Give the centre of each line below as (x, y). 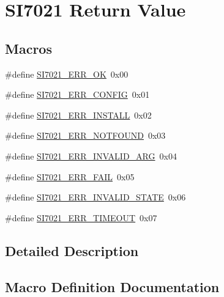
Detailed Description (72, 250)
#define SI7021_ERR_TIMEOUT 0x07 (81, 217)
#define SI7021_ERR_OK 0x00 (67, 74)
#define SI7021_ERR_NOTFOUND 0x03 (85, 135)
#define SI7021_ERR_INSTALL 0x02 (78, 115)
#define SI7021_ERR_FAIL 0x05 (70, 176)
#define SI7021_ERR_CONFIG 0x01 (77, 94)
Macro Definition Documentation (112, 286)
